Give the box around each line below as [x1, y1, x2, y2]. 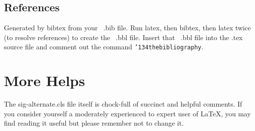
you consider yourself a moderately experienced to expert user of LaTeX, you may [4, 108, 251, 118]
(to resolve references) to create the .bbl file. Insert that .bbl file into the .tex [4, 32, 243, 42]
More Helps [4, 70, 85, 90]
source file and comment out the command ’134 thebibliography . [4, 42, 203, 52]
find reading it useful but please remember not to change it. [4, 118, 184, 128]
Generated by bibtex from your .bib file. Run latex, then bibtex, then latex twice [4, 22, 251, 33]
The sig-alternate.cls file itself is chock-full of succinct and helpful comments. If [4, 99, 242, 109]
